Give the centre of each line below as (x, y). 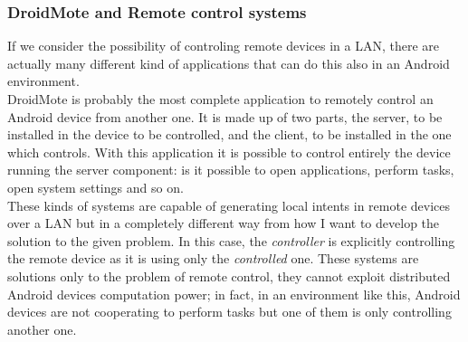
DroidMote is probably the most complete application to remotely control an (220, 99)
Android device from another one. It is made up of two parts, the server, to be (225, 116)
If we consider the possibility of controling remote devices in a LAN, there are (224, 46)
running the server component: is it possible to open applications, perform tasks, (231, 170)
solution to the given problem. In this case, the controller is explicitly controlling (231, 240)
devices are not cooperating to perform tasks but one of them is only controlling (229, 312)
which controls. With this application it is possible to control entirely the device (229, 152)
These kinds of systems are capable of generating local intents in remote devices (229, 205)
